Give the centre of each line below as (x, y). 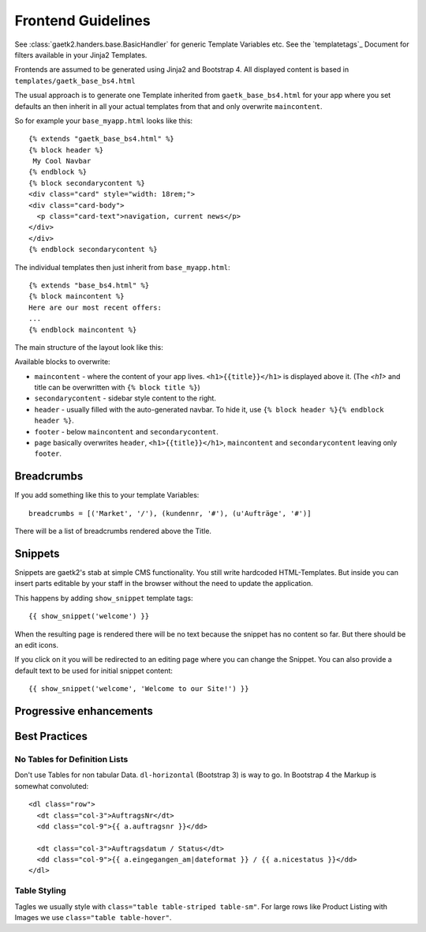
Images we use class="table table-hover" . (93, 917)
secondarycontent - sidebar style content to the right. (125, 398)
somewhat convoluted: (52, 786)
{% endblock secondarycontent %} (93, 250)
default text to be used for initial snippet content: (94, 671)
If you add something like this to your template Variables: (107, 495)
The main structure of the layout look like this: (89, 347)
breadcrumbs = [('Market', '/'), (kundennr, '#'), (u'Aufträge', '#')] (170, 513)
